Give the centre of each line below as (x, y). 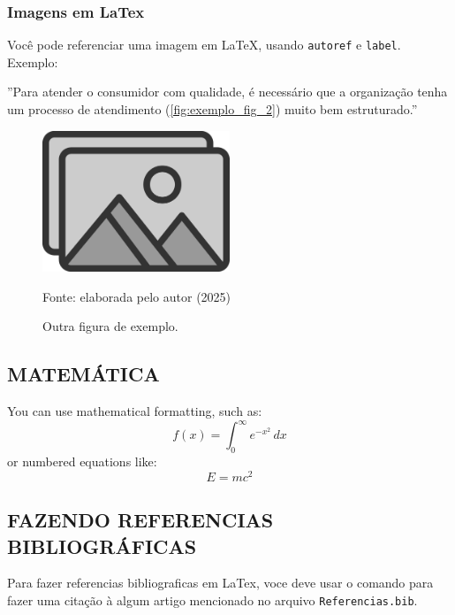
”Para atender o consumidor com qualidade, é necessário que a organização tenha (227, 92)
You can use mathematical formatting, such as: (135, 411)
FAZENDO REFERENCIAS (140, 520)
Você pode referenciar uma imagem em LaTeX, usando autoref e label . (204, 45)
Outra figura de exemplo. (110, 326)
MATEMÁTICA (83, 374)
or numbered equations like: (82, 461)
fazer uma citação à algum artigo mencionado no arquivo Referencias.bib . (212, 600)
